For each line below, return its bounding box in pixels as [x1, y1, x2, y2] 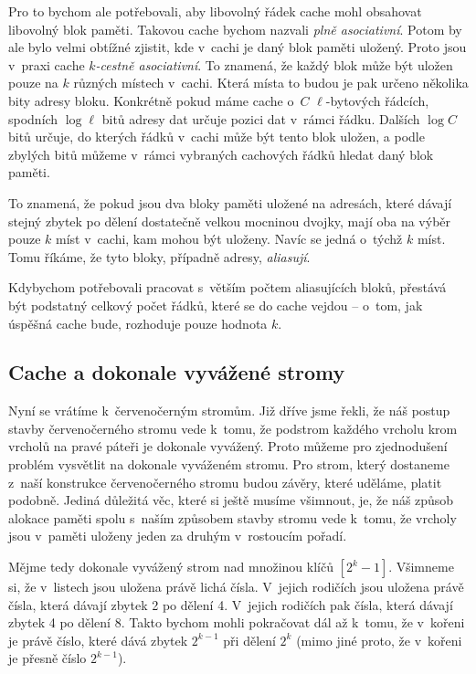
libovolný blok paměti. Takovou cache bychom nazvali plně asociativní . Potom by [8, 19, 462, 38]
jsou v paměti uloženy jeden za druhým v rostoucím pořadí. [8, 526, 347, 545]
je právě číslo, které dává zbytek [8, 630, 188, 649]
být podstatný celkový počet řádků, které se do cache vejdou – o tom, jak [8, 295, 423, 314]
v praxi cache [8, 55, 85, 74]
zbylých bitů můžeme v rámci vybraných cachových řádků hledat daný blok [8, 144, 434, 163]
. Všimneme [388, 557, 454, 576]
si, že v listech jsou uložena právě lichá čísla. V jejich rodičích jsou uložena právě [8, 577, 464, 596]
